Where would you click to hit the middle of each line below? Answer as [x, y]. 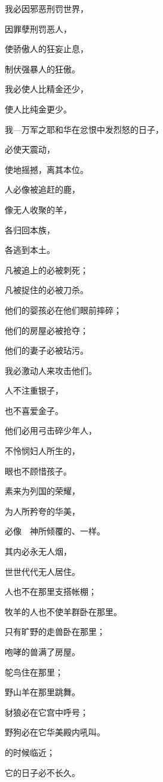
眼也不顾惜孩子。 [38, 471]
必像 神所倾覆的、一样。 [55, 531]
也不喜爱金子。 [34, 410]
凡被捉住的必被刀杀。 [47, 290]
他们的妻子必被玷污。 [47, 350]
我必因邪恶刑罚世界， [47, 8]
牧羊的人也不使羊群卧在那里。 [63, 611]
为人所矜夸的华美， [42, 511]
